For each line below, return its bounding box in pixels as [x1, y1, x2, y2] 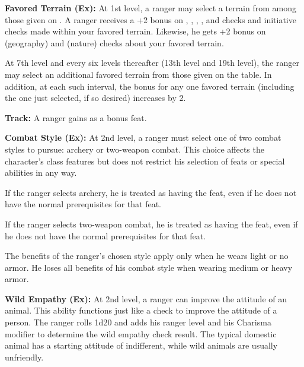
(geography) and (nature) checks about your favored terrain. [5, 36, 224, 49]
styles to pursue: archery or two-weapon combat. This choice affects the [5, 143, 264, 155]
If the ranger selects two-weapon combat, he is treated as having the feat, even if [5, 217, 298, 230]
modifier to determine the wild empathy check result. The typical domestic [5, 327, 277, 340]
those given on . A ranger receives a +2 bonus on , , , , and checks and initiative [5, 13, 296, 26]
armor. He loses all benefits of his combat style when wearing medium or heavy [5, 261, 293, 273]
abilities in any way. [5, 166, 77, 179]
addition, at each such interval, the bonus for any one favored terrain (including [5, 80, 295, 92]
